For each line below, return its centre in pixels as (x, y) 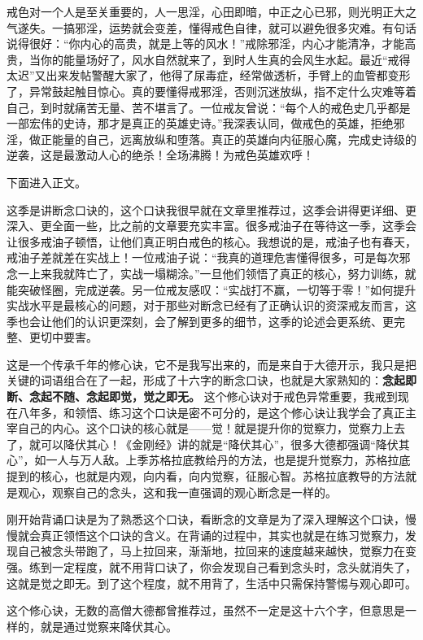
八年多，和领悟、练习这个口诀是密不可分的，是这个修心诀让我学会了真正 (211, 412)
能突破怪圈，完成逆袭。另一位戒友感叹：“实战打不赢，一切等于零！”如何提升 (211, 289)
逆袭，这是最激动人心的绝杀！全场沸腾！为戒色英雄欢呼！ (160, 155)
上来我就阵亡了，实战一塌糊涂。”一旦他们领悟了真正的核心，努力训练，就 (222, 273)
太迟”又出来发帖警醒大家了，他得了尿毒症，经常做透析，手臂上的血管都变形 (209, 75)
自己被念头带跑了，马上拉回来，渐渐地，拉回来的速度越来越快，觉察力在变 (217, 551)
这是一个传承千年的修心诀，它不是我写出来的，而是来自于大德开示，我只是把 (211, 364)
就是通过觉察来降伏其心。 (109, 626)
